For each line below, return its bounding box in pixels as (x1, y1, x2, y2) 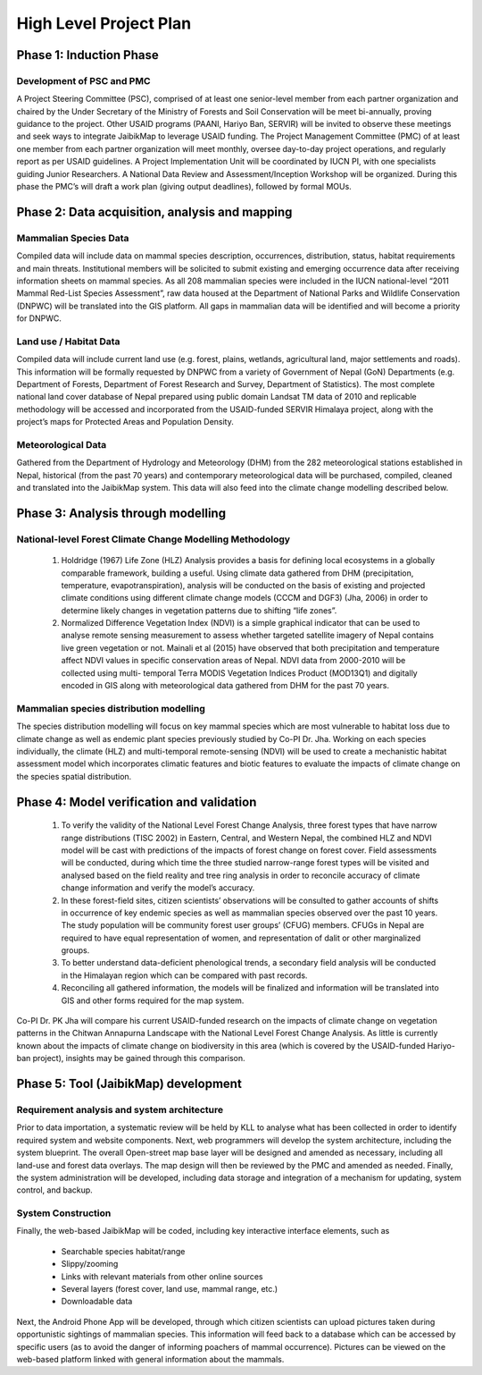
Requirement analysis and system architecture (16, 1103, 224, 1116)
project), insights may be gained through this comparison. (32, 1053, 245, 1064)
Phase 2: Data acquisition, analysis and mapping (16, 204, 293, 219)
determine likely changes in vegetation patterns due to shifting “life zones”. (61, 604, 337, 616)
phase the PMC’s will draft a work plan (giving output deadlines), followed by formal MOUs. (16, 181, 352, 192)
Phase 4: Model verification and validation (16, 794, 257, 809)
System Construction (16, 1207, 112, 1219)
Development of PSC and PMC (16, 74, 151, 87)
